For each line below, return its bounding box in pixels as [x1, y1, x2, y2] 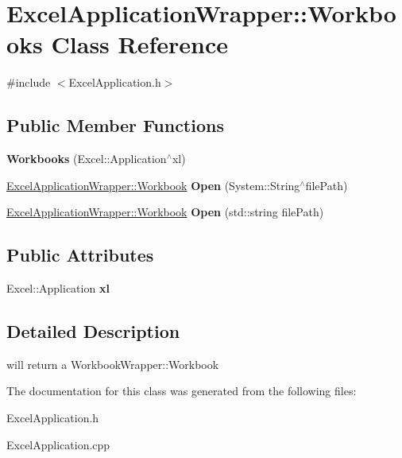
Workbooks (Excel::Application [6, 150, 167, 167]
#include [6, 74, 51, 91]
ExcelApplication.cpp [6, 436, 110, 452]
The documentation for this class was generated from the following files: [6, 382, 357, 399]
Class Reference [51, 28, 229, 60]
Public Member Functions [6, 113, 224, 138]
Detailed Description [6, 319, 180, 343]
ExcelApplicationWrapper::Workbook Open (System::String [6, 177, 300, 193]
